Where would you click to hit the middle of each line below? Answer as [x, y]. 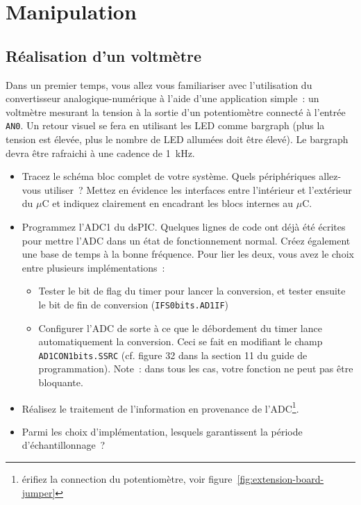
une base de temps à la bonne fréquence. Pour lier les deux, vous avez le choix [188, 254]
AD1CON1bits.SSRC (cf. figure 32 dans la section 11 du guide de [173, 355]
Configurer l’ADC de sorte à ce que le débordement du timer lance [180, 328]
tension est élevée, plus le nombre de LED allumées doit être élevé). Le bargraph [177, 139]
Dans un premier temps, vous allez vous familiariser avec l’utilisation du [159, 84]
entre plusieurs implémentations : [93, 267]
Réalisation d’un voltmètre [104, 55]
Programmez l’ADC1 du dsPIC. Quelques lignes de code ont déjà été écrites [184, 226]
